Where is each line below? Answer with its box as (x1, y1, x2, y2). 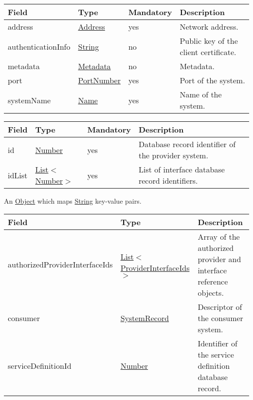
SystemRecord (120, 312, 169, 324)
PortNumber (78, 75, 121, 86)
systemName (8, 94, 51, 106)
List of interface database (138, 164, 225, 175)
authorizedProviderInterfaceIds (8, 259, 113, 270)
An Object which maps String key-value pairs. (4, 196, 142, 206)
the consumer (198, 312, 243, 324)
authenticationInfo (8, 40, 71, 52)
